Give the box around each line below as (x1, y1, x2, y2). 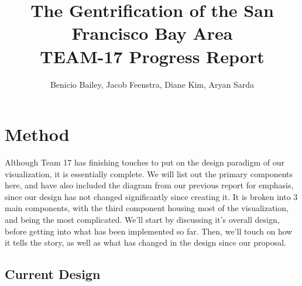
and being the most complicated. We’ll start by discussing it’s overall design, (5, 213, 280, 225)
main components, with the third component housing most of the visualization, (5, 202, 289, 214)
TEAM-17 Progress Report (40, 44, 265, 68)
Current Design (5, 265, 101, 283)
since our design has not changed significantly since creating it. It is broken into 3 (5, 190, 298, 202)
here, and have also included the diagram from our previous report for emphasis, (5, 179, 294, 191)
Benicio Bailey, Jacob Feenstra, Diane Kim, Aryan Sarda (50, 78, 255, 90)
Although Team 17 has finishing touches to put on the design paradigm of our (5, 156, 284, 168)
